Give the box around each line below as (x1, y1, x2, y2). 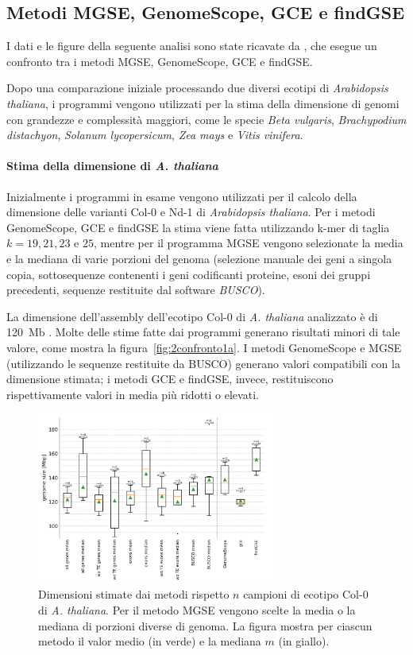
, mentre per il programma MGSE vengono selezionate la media (93, 234, 403, 251)
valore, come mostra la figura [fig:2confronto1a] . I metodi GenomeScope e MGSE (6, 339, 402, 355)
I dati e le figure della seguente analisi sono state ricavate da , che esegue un (6, 37, 377, 54)
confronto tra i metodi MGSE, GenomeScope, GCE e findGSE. (6, 52, 313, 69)
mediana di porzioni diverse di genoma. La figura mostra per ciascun (38, 617, 372, 634)
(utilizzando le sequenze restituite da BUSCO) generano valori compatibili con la (6, 355, 400, 371)
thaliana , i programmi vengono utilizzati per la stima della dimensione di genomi (6, 95, 399, 111)
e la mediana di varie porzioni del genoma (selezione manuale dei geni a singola (6, 250, 392, 266)
